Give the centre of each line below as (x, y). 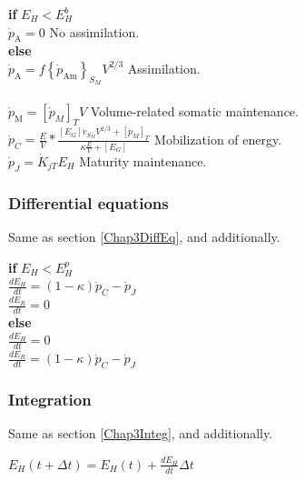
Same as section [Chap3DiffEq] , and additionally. (144, 237)
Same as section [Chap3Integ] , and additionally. (141, 433)
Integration (50, 399)
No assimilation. (94, 31)
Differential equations (89, 202)
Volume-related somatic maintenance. (194, 110)
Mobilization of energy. (218, 139)
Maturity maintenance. (143, 161)
